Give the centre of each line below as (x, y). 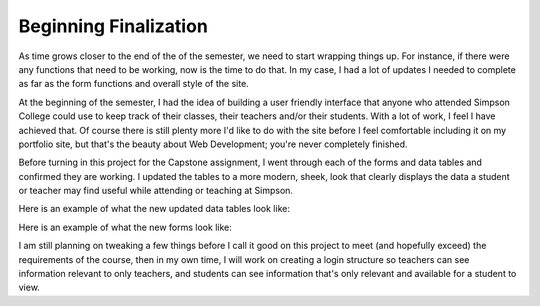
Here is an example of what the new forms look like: (125, 227)
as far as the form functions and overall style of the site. (133, 84)
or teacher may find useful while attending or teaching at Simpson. (156, 191)
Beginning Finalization (113, 26)
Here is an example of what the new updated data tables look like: (154, 209)
